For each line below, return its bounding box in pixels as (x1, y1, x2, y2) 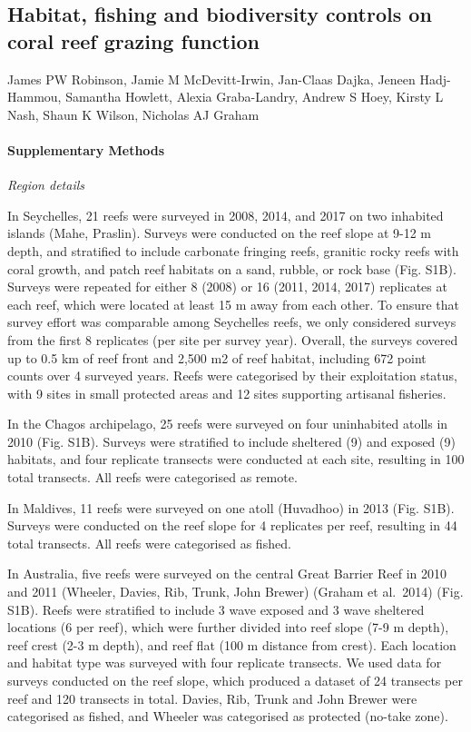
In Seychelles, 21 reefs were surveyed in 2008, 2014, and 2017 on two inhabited (7, 205, 444, 224)
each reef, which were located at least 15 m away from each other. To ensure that (7, 294, 460, 313)
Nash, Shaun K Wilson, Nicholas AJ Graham (7, 104, 260, 124)
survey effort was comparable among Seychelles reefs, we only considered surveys (7, 312, 456, 331)
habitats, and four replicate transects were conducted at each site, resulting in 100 (7, 450, 465, 469)
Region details (7, 175, 84, 194)
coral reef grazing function (7, 26, 260, 54)
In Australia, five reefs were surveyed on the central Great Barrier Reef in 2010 (7, 564, 447, 583)
